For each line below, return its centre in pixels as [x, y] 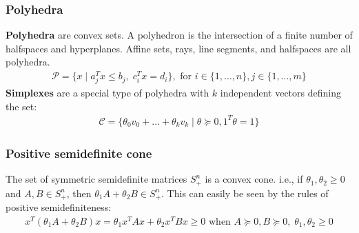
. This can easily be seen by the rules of [245, 193]
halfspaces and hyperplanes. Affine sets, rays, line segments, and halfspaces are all [178, 48]
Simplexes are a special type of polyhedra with [107, 93]
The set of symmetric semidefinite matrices [96, 179]
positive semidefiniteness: [59, 207]
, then [79, 193]
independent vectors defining [280, 93]
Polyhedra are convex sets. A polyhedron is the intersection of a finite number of [179, 35]
